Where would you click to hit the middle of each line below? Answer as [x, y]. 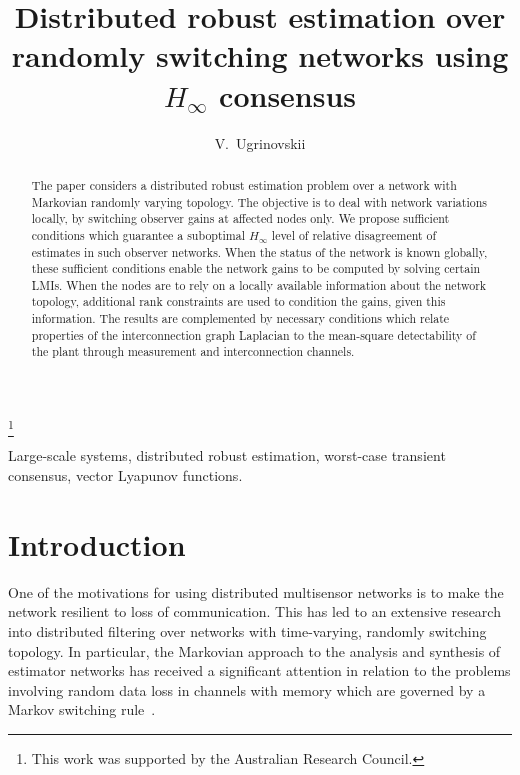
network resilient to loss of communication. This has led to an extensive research [254, 611]
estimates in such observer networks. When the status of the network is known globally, [259, 251]
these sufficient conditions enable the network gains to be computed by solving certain [256, 268]
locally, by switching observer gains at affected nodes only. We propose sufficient [240, 218]
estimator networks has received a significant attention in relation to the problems [259, 670]
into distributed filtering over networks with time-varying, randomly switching [247, 630]
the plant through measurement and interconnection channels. [193, 351]
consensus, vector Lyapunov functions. [125, 475]
